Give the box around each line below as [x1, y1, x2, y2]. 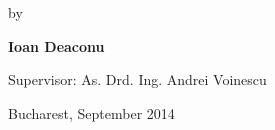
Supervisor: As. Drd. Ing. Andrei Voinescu [8, 69, 267, 90]
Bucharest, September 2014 [8, 102, 175, 123]
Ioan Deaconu [8, 35, 105, 56]
